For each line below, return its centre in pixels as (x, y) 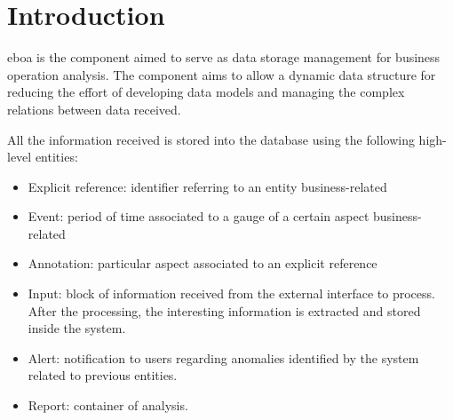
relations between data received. (94, 109)
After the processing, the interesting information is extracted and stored (224, 310)
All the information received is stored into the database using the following (211, 139)
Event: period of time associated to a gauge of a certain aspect (199, 216)
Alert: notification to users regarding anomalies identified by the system (223, 357)
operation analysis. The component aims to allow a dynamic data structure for (222, 74)
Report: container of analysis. (108, 405)
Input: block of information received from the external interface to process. (231, 293)
